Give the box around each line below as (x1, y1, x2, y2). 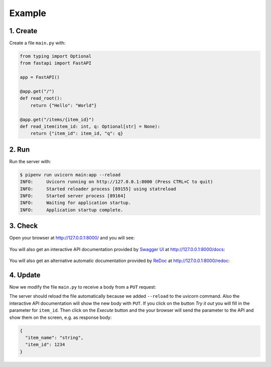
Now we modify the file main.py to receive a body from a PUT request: (9, 284, 157, 290)
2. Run (9, 145, 30, 154)
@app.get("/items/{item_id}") (20, 116, 94, 123)
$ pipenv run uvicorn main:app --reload (20, 172, 120, 178)
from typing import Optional (20, 53, 92, 59)
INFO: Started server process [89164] (20, 193, 126, 198)
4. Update (9, 271, 41, 279)
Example (9, 8, 46, 19)
